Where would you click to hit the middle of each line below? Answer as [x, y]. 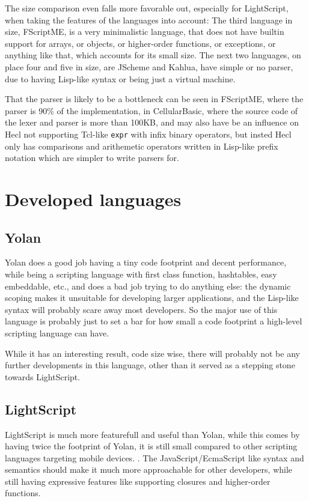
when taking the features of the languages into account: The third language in [149, 20]
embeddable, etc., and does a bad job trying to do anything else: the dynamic [148, 286]
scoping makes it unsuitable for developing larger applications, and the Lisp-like [152, 298]
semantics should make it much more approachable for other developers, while [149, 469]
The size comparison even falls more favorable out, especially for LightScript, [147, 8]
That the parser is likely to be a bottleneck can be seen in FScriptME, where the [154, 99]
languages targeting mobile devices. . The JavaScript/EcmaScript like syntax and [154, 457]
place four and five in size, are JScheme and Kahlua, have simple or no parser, [149, 66]
